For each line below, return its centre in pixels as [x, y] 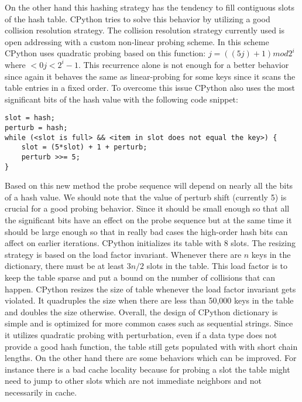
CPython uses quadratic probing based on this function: [105, 53]
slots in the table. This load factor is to [217, 266]
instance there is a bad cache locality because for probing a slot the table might [147, 369]
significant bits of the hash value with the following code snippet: [121, 99]
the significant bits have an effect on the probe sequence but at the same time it [148, 220]
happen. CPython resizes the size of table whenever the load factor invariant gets [150, 289]
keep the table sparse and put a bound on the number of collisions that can [140, 277]
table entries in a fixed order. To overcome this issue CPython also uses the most [150, 88]
